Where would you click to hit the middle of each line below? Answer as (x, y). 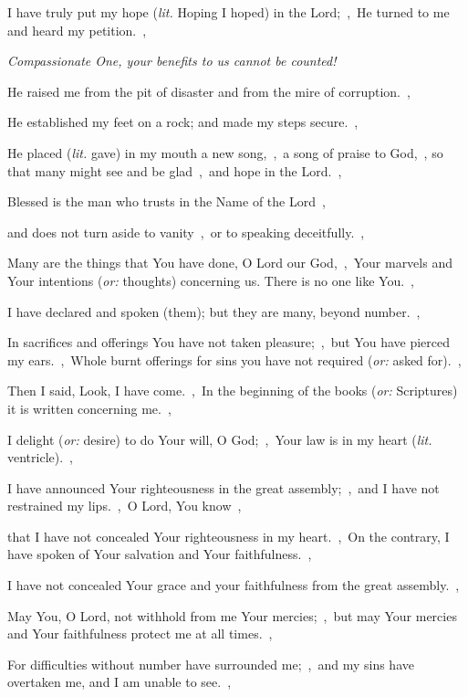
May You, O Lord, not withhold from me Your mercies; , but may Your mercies (232, 615)
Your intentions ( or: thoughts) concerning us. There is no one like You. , (211, 280)
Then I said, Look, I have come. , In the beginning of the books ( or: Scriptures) (233, 391)
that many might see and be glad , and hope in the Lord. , (175, 170)
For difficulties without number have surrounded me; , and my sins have (211, 664)
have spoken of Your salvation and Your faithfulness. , (160, 554)
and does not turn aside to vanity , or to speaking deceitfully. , (186, 232)
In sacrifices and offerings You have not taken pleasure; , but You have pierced (229, 342)
